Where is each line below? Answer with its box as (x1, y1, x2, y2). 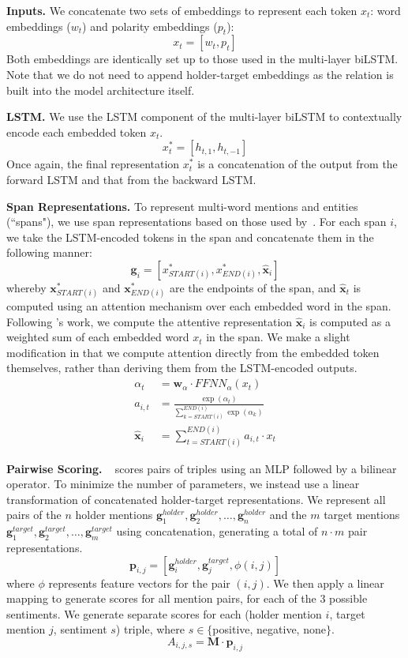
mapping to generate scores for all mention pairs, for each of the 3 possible (6, 590, 368, 607)
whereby (6, 279, 47, 295)
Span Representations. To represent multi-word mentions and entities (6, 197, 358, 214)
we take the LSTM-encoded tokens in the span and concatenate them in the (6, 228, 374, 245)
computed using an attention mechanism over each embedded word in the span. (6, 298, 391, 314)
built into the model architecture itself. (6, 81, 195, 98)
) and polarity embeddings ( (82, 17, 218, 34)
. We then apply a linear (266, 574, 384, 591)
